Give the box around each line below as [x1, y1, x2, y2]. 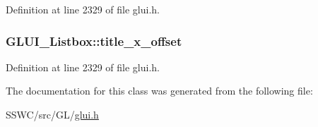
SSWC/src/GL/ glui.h [6, 107, 99, 121]
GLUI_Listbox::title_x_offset [6, 32, 182, 49]
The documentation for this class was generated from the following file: [6, 83, 313, 98]
